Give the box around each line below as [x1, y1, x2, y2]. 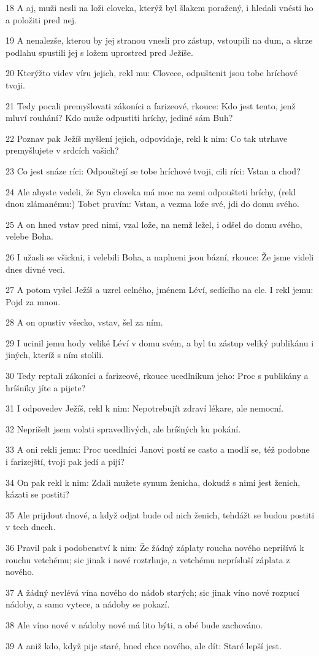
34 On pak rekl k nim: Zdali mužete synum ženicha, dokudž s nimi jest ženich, [6, 475, 301, 488]
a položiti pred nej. [6, 13, 77, 26]
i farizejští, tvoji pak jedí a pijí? [6, 455, 125, 468]
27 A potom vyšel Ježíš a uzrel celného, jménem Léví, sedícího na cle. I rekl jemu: [6, 283, 313, 296]
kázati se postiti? [6, 488, 69, 501]
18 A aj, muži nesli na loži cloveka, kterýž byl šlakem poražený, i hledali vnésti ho [6, 1, 313, 14]
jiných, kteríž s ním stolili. [6, 348, 104, 361]
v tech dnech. [6, 520, 56, 533]
